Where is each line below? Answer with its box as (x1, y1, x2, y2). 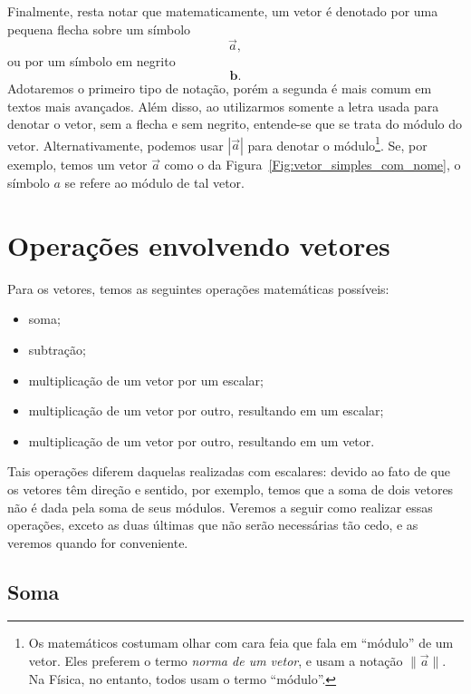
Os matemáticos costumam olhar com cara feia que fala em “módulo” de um (28, 633, 454, 652)
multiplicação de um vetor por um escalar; (28, 370, 264, 389)
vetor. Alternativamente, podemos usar (7, 135, 224, 154)
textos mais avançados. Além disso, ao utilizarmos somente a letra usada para (7, 96, 439, 115)
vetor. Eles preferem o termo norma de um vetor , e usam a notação (28, 651, 403, 670)
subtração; (28, 339, 86, 358)
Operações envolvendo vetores (7, 226, 390, 263)
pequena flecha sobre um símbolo (7, 19, 191, 38)
